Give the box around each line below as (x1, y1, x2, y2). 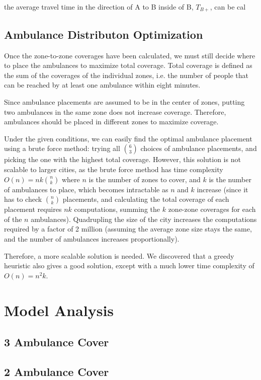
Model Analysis (4, 299, 114, 320)
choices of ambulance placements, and (140, 143, 257, 154)
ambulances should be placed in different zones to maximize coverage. (4, 116, 219, 127)
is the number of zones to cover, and (89, 174, 201, 184)
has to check (4, 194, 42, 204)
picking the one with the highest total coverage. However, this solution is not (4, 154, 241, 165)
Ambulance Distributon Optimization (4, 26, 203, 42)
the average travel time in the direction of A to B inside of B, (4, 2, 194, 12)
